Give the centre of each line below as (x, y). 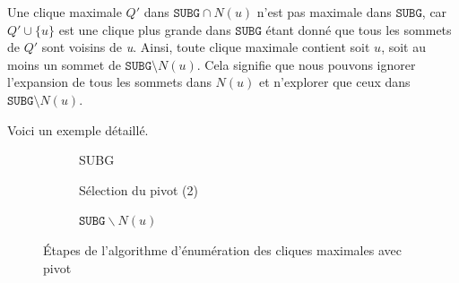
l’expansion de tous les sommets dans (109, 82)
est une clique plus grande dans (145, 29)
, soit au (403, 47)
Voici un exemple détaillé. (78, 129)
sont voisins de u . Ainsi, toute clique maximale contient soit (206, 47)
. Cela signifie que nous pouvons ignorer (306, 64)
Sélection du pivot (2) (139, 189)
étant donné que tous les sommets (359, 29)
